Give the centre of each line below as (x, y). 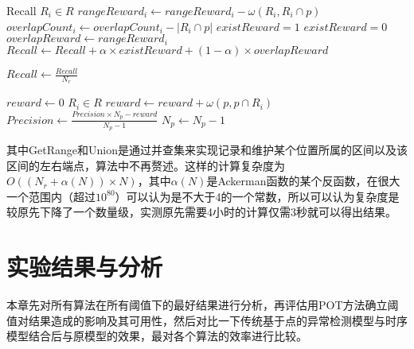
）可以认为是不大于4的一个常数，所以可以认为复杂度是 (257, 196)
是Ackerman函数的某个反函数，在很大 (303, 181)
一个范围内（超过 (51, 196)
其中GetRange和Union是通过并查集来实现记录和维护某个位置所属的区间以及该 (207, 149)
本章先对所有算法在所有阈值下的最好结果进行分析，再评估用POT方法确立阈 (203, 305)
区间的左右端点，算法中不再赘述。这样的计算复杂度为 (146, 165)
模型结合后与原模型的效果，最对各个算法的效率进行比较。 (157, 336)
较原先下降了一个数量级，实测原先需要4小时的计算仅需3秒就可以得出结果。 (201, 212)
